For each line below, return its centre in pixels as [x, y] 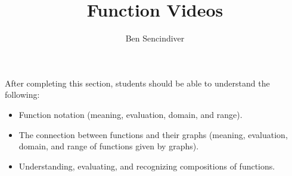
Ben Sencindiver [155, 38]
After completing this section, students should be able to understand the [137, 83]
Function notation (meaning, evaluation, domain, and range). [131, 114]
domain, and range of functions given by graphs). [109, 146]
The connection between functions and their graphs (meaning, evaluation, [153, 134]
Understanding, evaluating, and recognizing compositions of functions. [147, 166]
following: [22, 95]
